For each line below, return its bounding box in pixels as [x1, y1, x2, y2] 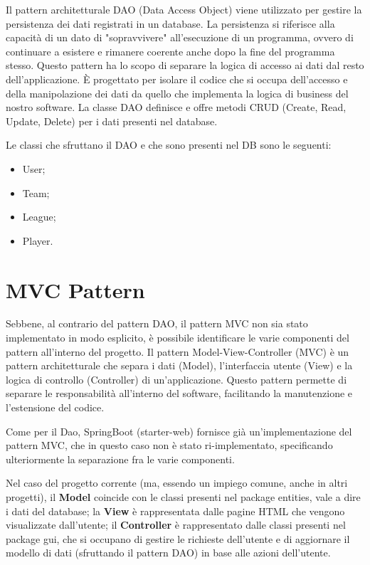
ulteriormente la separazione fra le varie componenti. [6, 451, 235, 466]
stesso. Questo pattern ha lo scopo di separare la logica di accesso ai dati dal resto [6, 58, 364, 73]
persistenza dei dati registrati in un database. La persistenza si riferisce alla [6, 16, 335, 31]
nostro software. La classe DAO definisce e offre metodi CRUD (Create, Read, [6, 100, 347, 115]
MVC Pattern [6, 275, 145, 304]
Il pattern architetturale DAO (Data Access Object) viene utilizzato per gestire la [6, 2, 362, 16]
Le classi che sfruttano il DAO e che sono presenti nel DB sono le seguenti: [6, 137, 332, 152]
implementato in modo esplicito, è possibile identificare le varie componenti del [6, 330, 349, 345]
